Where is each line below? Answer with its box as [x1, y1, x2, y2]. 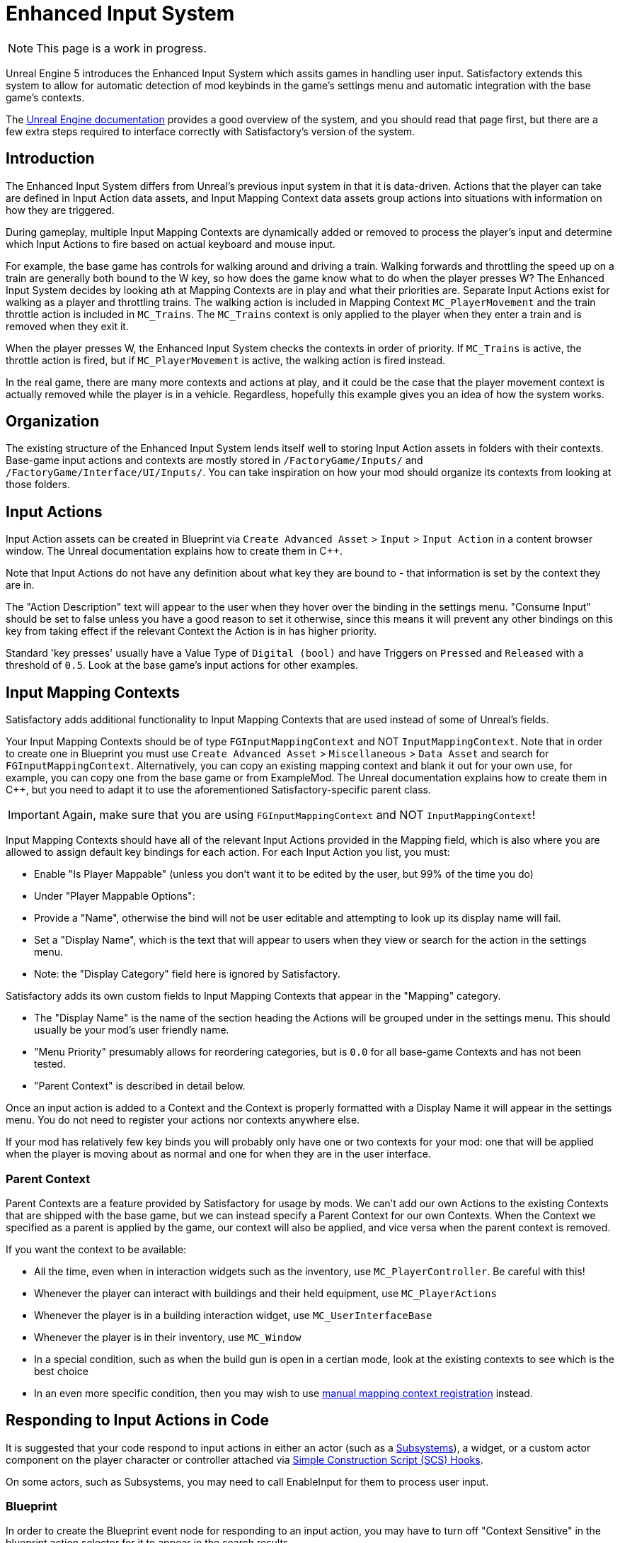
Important [8, 808, 59, 823]
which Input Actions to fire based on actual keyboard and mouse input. [6, 237, 335, 250]
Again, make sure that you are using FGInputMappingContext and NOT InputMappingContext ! [62, 808, 536, 823]
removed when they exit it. [6, 320, 129, 332]
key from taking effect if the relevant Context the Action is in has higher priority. [6, 625, 377, 638]
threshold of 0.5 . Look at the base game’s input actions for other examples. [6, 659, 358, 672]
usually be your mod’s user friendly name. [34, 1024, 229, 1036]
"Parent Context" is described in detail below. [34, 1080, 246, 1092]
